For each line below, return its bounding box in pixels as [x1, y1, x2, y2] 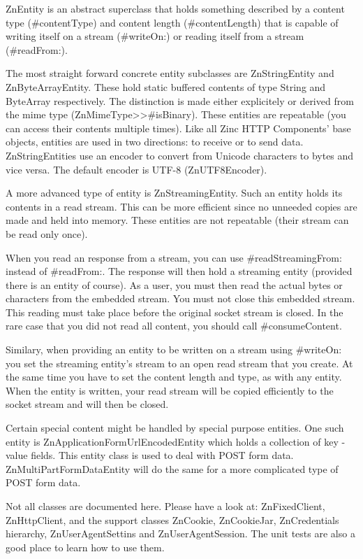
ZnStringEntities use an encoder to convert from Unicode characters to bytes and [6, 148, 354, 162]
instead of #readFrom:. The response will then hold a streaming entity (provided [6, 264, 353, 278]
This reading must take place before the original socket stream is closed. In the [6, 304, 343, 319]
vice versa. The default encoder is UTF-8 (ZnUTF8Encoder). [6, 162, 267, 176]
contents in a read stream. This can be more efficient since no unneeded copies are [6, 199, 357, 213]
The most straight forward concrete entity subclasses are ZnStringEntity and [6, 66, 334, 80]
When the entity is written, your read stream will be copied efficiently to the [6, 383, 334, 397]
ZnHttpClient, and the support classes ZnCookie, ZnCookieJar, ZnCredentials [6, 512, 339, 527]
